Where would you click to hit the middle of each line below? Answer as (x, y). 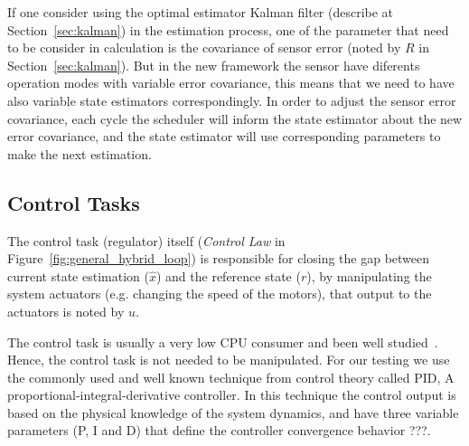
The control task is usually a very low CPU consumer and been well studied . (223, 342)
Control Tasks (74, 202)
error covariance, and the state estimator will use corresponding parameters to (224, 136)
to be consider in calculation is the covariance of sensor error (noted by (204, 47)
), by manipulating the (369, 275)
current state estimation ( (78, 275)
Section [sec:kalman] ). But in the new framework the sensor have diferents (214, 65)
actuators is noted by (66, 311)
